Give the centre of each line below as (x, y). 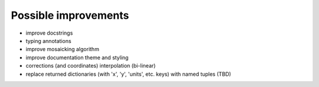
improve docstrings (49, 33)
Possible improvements (70, 15)
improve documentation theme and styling (77, 57)
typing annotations (48, 41)
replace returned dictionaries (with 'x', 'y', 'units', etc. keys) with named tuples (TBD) (128, 74)
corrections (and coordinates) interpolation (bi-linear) (91, 66)
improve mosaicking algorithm (63, 49)
